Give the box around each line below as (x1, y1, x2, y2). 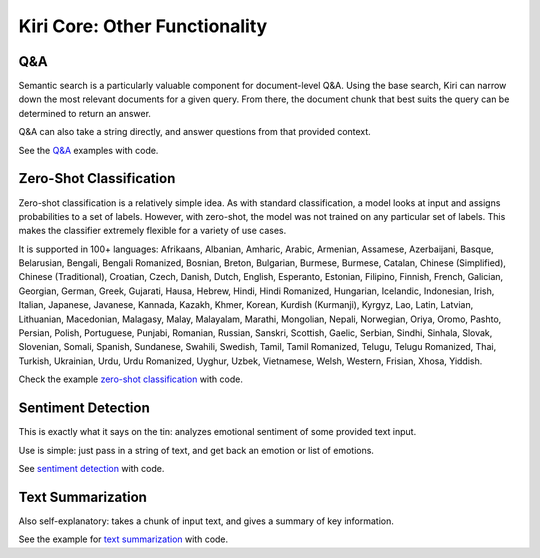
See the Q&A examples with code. (18, 144, 159, 156)
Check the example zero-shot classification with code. (18, 373, 244, 385)
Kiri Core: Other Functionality (18, 15, 268, 37)
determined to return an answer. (18, 107, 152, 119)
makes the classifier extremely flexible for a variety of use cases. (18, 225, 287, 237)
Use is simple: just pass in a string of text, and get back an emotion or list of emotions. (18, 444, 375, 456)
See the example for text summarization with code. (18, 533, 229, 545)
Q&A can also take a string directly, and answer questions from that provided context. (18, 126, 372, 138)
